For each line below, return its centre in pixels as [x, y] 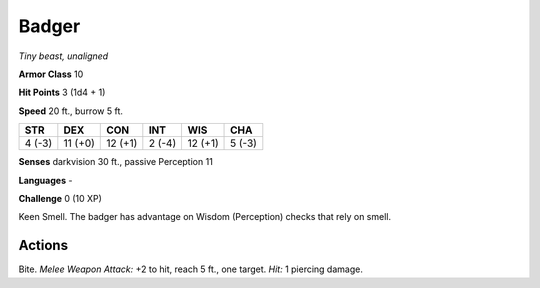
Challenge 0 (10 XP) [60, 198]
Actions [43, 245]
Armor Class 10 [51, 74]
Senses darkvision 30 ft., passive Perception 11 [116, 162]
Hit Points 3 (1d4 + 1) [62, 92]
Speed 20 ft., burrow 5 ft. [71, 111]
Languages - [45, 180]
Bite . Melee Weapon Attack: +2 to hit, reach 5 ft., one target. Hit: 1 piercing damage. [191, 269]
